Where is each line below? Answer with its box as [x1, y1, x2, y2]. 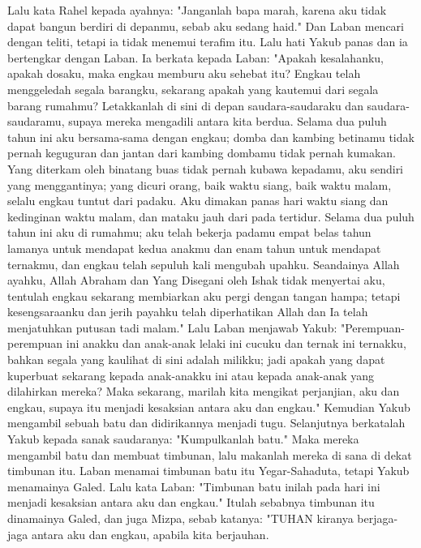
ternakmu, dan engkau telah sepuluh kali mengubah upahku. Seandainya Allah [7, 255, 400, 272]
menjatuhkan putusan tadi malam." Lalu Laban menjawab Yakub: [7, 319, 337, 336]
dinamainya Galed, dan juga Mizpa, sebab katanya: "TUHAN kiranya [7, 510, 354, 526]
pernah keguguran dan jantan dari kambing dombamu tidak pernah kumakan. [7, 144, 396, 161]
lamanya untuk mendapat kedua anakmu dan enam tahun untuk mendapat [7, 239, 381, 256]
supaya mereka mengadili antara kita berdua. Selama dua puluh [68, 113, 387, 130]
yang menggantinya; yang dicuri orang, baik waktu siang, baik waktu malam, [7, 176, 392, 193]
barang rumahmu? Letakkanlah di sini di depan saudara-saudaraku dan [7, 96, 363, 113]
